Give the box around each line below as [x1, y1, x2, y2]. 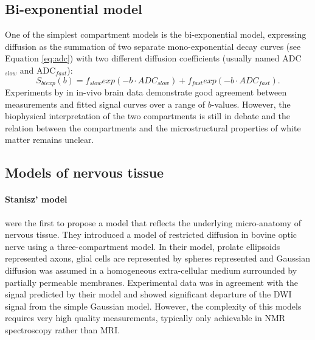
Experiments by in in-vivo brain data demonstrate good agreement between [5, 86, 287, 99]
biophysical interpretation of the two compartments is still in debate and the [5, 109, 291, 122]
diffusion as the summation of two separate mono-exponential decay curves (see [5, 40, 301, 52]
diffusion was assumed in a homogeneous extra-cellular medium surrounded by [5, 263, 297, 276]
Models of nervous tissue [5, 163, 164, 182]
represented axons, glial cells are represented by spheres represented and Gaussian [5, 252, 310, 265]
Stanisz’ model [5, 193, 67, 206]
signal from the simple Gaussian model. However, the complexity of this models [5, 299, 302, 312]
